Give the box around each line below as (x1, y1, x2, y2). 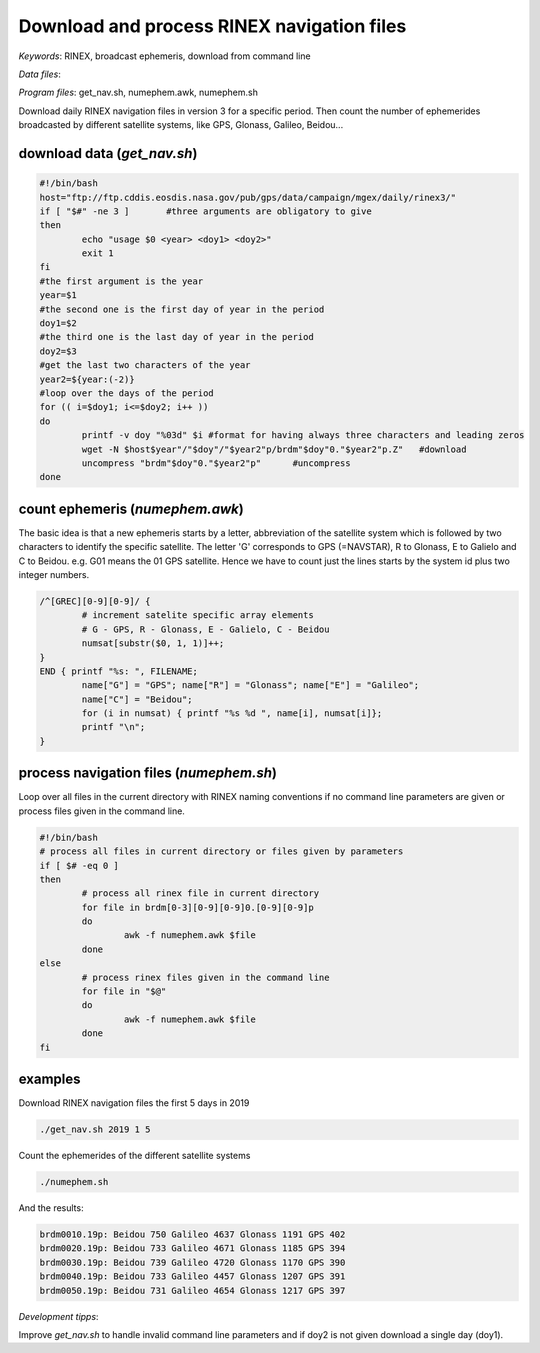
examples (18, 1071, 81, 1088)
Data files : (18, 68, 62, 80)
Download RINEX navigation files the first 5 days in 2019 (18, 1097, 250, 1109)
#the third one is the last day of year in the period (39, 331, 314, 343)
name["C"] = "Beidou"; (81, 693, 194, 705)
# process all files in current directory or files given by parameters (39, 846, 404, 857)
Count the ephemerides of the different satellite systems (18, 1150, 251, 1162)
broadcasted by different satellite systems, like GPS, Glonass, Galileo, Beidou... (18, 119, 344, 131)
